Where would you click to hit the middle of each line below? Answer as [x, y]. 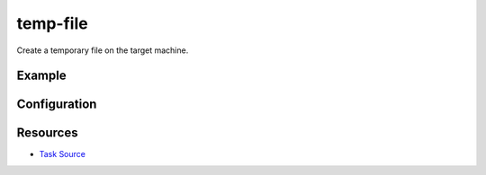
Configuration [57, 105]
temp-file [53, 23]
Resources [47, 133]
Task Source [62, 154]
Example [41, 76]
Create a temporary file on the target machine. [103, 50]
